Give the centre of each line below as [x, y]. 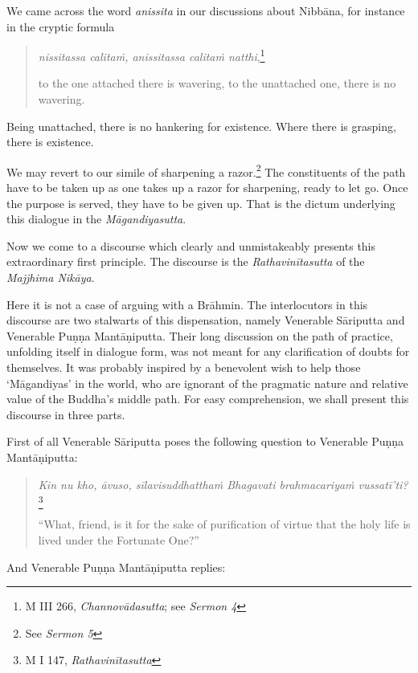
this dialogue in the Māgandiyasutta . [96, 219]
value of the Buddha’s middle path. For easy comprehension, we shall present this [208, 399]
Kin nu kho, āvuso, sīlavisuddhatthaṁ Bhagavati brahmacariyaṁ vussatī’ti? [223, 484]
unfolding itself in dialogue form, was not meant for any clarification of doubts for [208, 351]
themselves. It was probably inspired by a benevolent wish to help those [184, 367]
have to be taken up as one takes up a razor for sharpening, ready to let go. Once [207, 188]
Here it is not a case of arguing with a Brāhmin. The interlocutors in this [187, 304]
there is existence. [50, 142]
